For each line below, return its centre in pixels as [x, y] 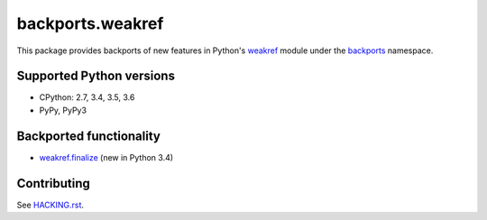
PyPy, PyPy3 [63, 110]
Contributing [53, 183]
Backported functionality [89, 136]
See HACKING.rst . [51, 205]
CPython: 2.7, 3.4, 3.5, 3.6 [87, 97]
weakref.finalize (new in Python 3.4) [106, 157]
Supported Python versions [96, 76]
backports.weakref [90, 23]
